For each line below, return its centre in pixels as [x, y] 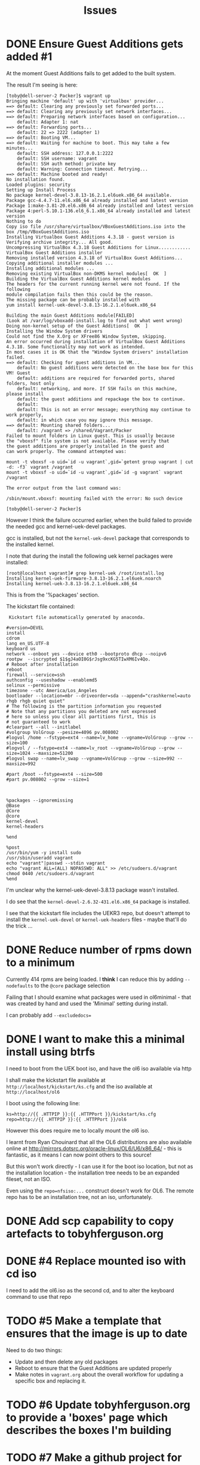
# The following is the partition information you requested [84, 706]
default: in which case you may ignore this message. [85, 420]
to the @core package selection [72, 985]
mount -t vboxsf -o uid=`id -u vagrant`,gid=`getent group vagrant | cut [100, 462]
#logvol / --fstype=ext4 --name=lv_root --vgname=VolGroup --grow [90, 748]
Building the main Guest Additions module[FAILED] [70, 315]
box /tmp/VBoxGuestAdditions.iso [48, 232]
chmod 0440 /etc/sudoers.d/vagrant [50, 873]
